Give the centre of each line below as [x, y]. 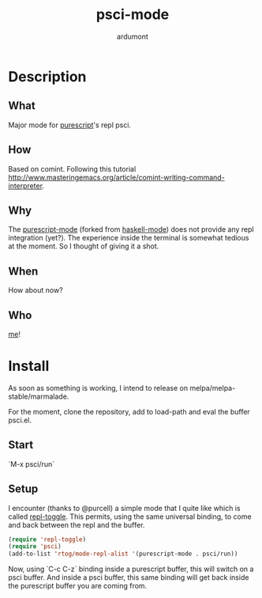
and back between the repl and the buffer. [77, 524]
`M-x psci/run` [32, 464]
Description [47, 76]
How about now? [36, 290]
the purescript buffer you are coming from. [78, 586]
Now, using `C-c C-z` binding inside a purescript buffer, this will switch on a [131, 569]
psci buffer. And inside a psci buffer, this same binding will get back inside [129, 577]
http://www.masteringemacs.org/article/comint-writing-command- [116, 177]
